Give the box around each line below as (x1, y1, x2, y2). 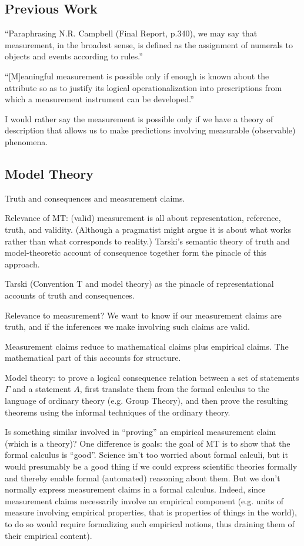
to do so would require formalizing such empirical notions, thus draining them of (5, 518, 295, 530)
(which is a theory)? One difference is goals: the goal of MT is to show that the (5, 437, 290, 449)
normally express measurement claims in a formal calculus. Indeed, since (5, 483, 266, 495)
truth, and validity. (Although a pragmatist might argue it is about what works (5, 223, 291, 235)
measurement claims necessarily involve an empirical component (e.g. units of (5, 494, 284, 507)
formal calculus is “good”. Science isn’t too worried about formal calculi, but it (5, 448, 288, 461)
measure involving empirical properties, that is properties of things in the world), (5, 506, 297, 518)
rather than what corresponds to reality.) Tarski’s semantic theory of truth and (5, 235, 290, 247)
